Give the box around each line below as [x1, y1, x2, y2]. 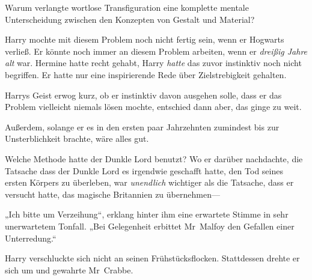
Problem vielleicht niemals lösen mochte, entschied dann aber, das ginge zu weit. [5, 100, 302, 113]
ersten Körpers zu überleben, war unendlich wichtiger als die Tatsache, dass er [5, 176, 294, 189]
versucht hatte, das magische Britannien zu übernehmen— [5, 187, 220, 200]
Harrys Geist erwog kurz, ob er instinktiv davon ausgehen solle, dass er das [5, 88, 282, 101]
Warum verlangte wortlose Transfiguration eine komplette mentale [5, 1, 249, 13]
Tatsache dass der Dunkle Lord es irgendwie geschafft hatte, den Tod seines [5, 164, 283, 177]
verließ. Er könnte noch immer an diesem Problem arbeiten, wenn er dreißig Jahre [5, 44, 308, 57]
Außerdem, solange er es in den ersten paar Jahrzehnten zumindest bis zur [5, 120, 280, 133]
